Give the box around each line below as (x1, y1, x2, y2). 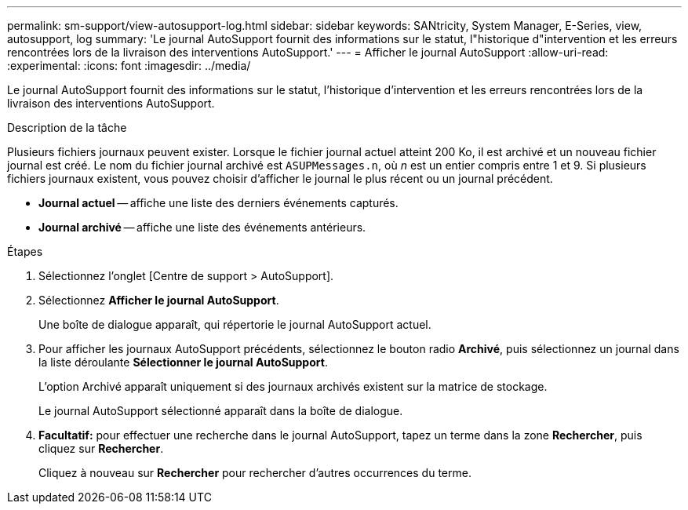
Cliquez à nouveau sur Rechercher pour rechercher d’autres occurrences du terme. (38, 466, 471, 479)
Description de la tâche (7, 121, 127, 134)
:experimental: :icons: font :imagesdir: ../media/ (7, 59, 251, 72)
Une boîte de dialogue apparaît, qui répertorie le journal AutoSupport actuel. (38, 318, 431, 331)
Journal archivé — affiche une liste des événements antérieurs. (38, 220, 366, 234)
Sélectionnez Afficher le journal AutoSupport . (38, 293, 279, 307)
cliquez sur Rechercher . (38, 442, 164, 455)
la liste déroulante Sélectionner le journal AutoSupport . (38, 355, 328, 369)
